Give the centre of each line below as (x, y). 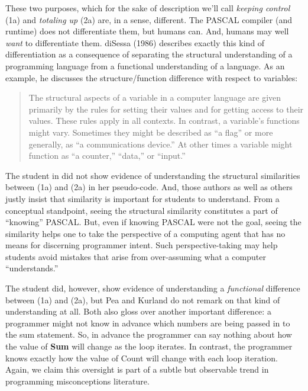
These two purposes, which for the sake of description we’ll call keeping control (148, 8)
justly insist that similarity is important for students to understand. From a (142, 198)
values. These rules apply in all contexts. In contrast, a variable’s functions (164, 121)
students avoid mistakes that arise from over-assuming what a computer (136, 256)
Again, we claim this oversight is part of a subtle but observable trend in (137, 369)
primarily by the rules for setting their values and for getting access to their (166, 109)
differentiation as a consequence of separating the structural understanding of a (149, 54)
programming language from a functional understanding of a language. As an (145, 65)
